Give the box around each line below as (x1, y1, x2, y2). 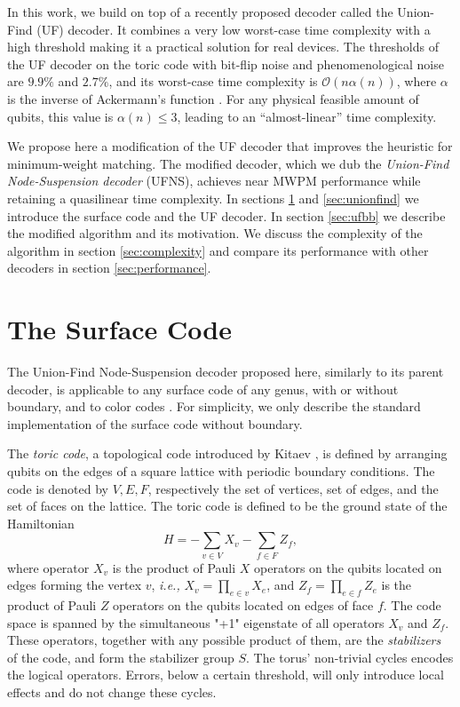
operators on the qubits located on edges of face (113, 596, 374, 615)
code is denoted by (7, 479, 109, 497)
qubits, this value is (7, 107, 114, 125)
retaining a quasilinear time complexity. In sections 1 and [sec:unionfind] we (7, 188, 419, 207)
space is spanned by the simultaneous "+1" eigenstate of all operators (7, 613, 385, 632)
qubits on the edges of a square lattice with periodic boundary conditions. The (7, 462, 435, 480)
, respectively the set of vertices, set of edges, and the (147, 479, 439, 497)
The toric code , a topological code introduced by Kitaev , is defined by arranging (7, 444, 448, 463)
